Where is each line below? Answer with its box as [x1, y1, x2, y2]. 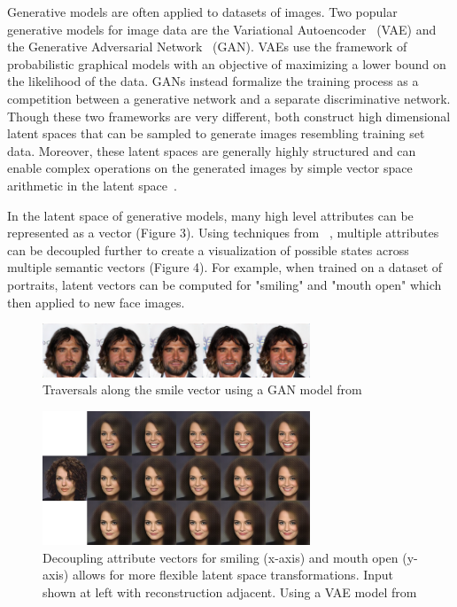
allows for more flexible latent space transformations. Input [72, 565, 394, 584]
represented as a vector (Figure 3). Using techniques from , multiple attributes [7, 223, 439, 242]
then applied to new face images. [7, 292, 185, 311]
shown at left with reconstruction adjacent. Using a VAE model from [43, 582, 417, 601]
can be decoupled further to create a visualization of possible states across [7, 240, 409, 259]
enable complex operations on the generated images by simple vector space [7, 159, 413, 177]
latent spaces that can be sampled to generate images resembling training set [7, 124, 425, 143]
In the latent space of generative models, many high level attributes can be [7, 206, 414, 224]
